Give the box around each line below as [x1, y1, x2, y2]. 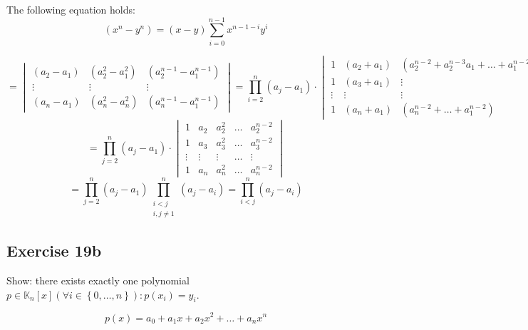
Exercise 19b [6, 239, 102, 262]
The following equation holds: [6, 2, 135, 16]
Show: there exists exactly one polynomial [6, 273, 190, 288]
